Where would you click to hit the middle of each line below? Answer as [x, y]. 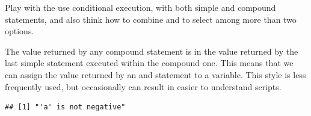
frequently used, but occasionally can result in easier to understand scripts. [143, 86]
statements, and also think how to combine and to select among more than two [151, 19]
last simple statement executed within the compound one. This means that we [149, 63]
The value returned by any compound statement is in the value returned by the [152, 51]
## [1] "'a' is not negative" [65, 107]
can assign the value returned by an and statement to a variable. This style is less [155, 74]
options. [20, 31]
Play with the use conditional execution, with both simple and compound [140, 7]
